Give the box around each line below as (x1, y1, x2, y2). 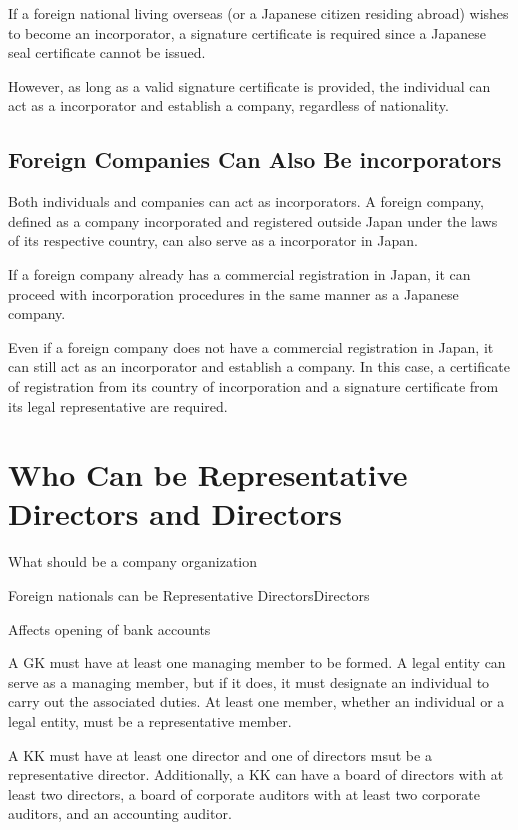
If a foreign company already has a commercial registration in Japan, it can (8, 263, 471, 284)
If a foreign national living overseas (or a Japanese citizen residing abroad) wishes (8, 3, 509, 23)
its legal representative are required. (8, 395, 228, 416)
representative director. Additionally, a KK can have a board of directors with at (8, 764, 504, 785)
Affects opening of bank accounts (8, 618, 211, 639)
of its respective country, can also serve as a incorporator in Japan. (8, 230, 418, 251)
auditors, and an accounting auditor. (8, 803, 232, 824)
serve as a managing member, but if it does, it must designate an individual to (8, 671, 490, 692)
